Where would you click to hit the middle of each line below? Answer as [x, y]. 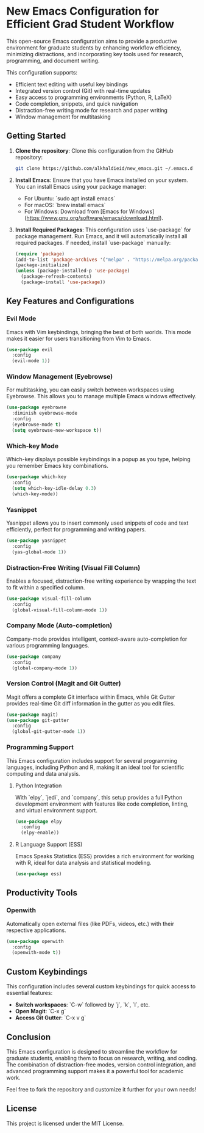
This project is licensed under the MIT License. [65, 1123]
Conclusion [29, 1037]
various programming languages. [48, 645]
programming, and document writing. [53, 60]
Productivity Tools [42, 893]
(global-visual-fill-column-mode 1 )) [60, 610]
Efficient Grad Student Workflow [90, 24]
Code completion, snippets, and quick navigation [76, 104]
